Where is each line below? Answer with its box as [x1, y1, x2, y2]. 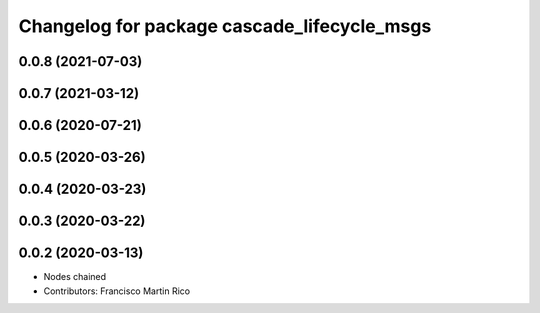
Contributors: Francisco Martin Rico [43, 285, 190, 297]
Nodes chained [43, 271, 107, 283]
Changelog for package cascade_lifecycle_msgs [18, 15, 432, 37]
